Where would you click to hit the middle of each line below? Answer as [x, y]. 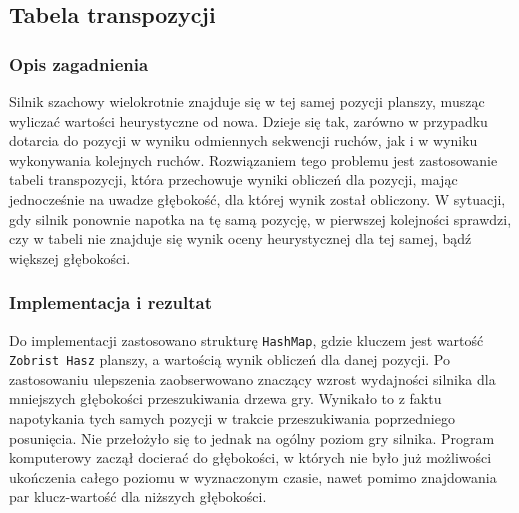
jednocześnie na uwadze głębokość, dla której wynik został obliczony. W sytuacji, [257, 198]
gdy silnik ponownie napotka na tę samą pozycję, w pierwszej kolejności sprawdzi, [260, 218]
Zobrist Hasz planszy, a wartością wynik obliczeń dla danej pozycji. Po [229, 359]
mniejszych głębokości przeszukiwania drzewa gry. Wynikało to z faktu [225, 398]
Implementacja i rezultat [110, 302]
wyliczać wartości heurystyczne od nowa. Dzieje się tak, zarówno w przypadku [248, 120]
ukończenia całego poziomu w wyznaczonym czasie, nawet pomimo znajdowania [253, 476]
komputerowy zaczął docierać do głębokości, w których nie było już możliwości [250, 457]
